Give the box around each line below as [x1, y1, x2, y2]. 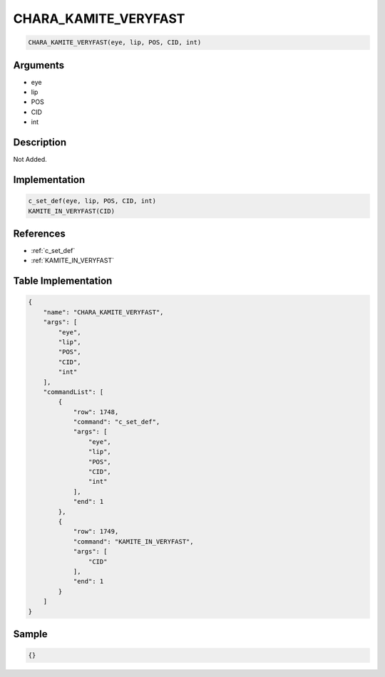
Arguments [13, 59, 65, 71]
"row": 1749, [73, 527, 119, 536]
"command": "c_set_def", [73, 418, 160, 426]
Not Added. [13, 155, 48, 164]
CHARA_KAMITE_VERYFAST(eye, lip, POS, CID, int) [28, 38, 202, 46]
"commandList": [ [43, 388, 104, 396]
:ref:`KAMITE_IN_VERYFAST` [31, 257, 114, 265]
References [13, 227, 66, 239]
